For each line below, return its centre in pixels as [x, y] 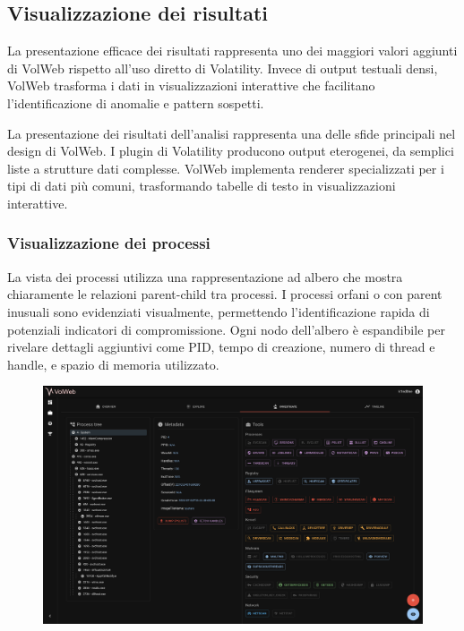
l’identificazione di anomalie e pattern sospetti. [136, 102]
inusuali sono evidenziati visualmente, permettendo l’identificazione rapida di [219, 311]
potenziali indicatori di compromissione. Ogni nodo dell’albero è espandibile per [226, 329]
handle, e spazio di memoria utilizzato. [113, 364]
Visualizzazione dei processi [109, 243]
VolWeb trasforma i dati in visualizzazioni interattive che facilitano [191, 85]
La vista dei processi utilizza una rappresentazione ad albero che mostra [205, 276]
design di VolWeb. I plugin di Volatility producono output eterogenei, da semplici [231, 151]
